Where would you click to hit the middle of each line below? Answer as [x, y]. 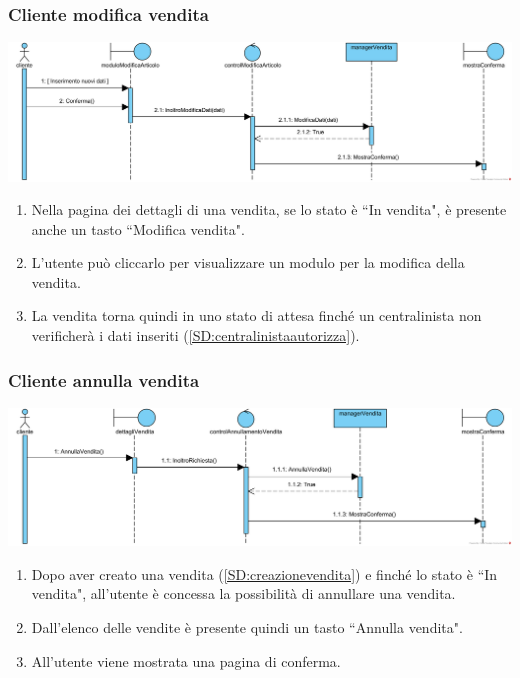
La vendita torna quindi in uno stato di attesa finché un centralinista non [256, 315]
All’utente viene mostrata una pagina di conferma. [186, 660]
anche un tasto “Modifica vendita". [138, 228]
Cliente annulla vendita [104, 379]
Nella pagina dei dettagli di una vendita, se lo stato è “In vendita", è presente [269, 209]
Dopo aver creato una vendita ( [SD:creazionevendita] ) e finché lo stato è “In [264, 573]
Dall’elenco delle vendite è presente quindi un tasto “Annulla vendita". [247, 626]
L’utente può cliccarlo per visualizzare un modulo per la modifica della [248, 262]
